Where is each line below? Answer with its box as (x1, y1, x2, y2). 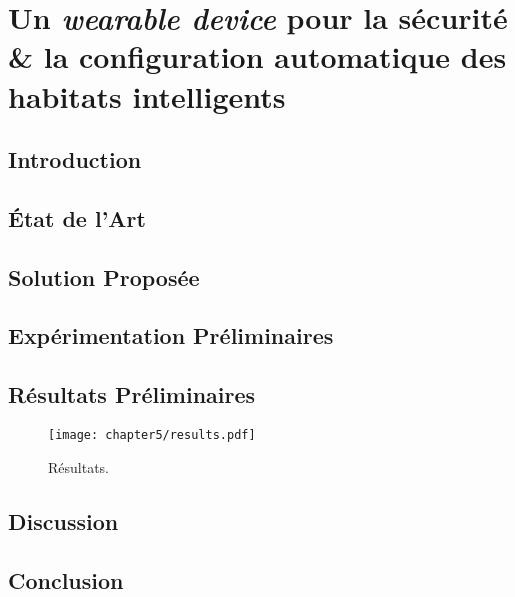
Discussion (8, 505, 119, 536)
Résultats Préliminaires (8, 379, 256, 410)
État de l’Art (8, 202, 146, 233)
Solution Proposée (8, 261, 200, 292)
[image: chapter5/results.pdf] (48, 428, 256, 443)
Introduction (8, 144, 142, 175)
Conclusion (8, 564, 124, 595)
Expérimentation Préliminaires (8, 320, 334, 351)
